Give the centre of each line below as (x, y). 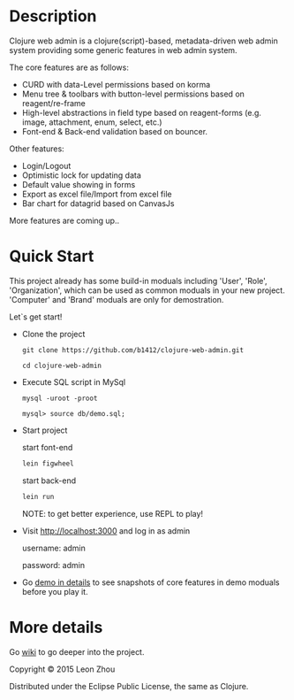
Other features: (37, 149)
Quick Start (52, 256)
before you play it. (55, 591)
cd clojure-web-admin (61, 365)
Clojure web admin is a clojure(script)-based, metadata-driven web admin (143, 41)
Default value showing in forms (79, 184)
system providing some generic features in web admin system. (123, 50)
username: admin (54, 548)
